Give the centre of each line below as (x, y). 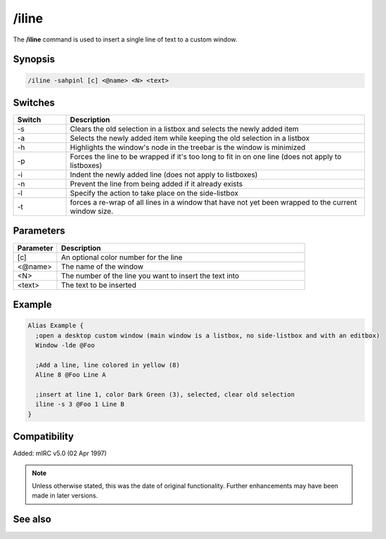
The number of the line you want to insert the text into (150, 276)
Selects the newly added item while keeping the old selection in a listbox (190, 139)
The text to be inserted (98, 285)
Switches (34, 102)
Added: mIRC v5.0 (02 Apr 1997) (60, 453)
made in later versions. (65, 495)
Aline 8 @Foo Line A (71, 375)
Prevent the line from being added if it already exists (156, 184)
